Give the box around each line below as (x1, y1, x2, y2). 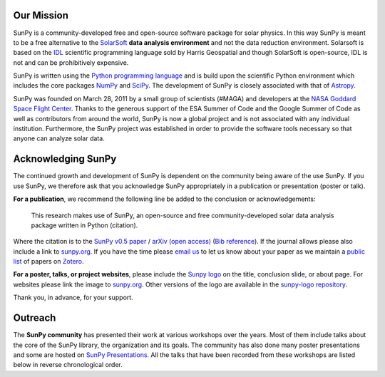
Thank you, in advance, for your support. (13, 293, 133, 302)
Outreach (13, 312, 56, 324)
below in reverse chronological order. (13, 361, 123, 369)
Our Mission (13, 9, 69, 21)
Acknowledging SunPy (13, 153, 117, 165)
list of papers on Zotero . (13, 257, 85, 266)
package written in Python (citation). (31, 221, 138, 229)
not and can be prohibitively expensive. (13, 58, 129, 67)
